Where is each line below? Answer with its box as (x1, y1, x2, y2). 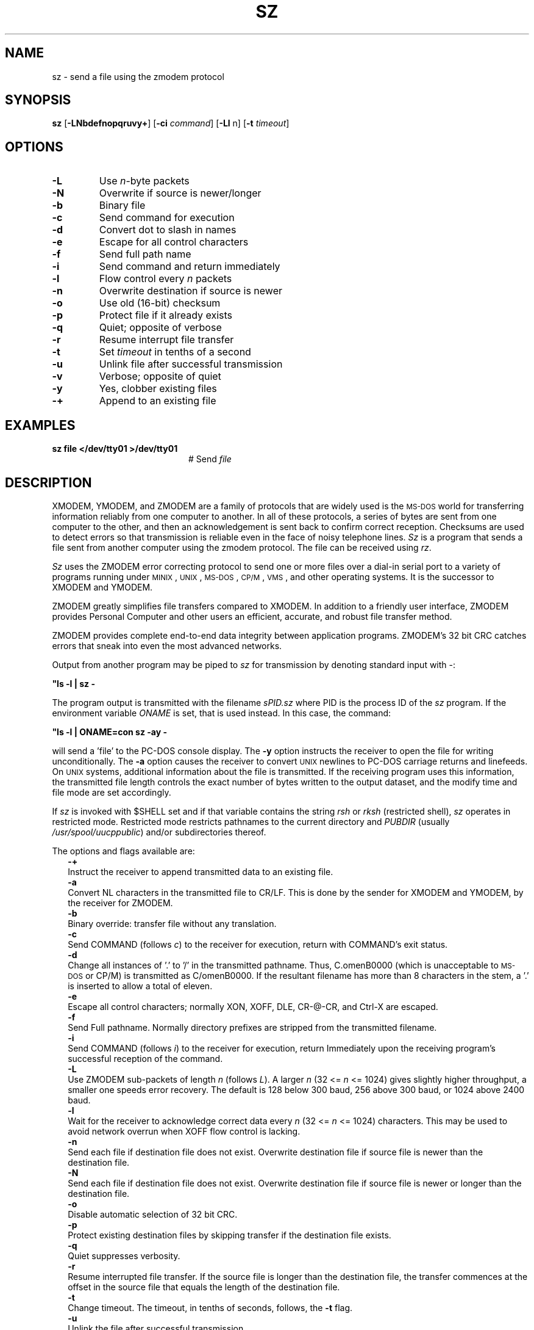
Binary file (99, 199, 146, 212)
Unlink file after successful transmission (99, 358, 283, 371)
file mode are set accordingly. (52, 787, 171, 798)
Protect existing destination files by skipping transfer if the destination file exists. (68, 1229, 391, 1240)
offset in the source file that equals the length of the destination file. (68, 1281, 340, 1292)
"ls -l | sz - (52, 678, 95, 689)
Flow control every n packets (99, 272, 232, 285)
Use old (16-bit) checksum (99, 297, 221, 310)
